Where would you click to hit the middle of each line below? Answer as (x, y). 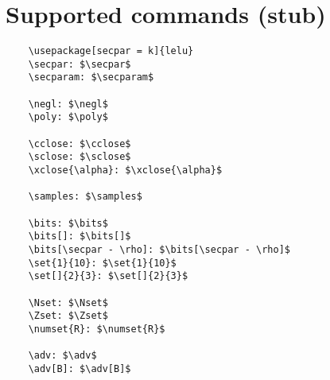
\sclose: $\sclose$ (80, 157)
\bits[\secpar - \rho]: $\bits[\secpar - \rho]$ (159, 249)
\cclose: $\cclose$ (80, 143)
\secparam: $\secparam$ (91, 78)
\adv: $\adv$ (62, 356)
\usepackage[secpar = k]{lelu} (111, 51)
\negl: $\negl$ (68, 104)
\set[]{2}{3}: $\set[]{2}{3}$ (108, 276)
